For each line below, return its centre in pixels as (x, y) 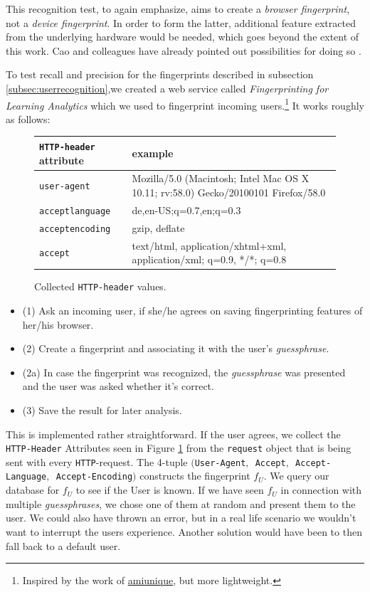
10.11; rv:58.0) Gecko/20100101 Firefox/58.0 (229, 192)
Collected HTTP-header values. (100, 286)
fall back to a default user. (63, 545)
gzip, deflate (158, 227)
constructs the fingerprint (195, 476)
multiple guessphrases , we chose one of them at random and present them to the (181, 503)
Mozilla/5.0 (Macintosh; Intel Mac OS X (221, 178)
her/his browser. (58, 324)
